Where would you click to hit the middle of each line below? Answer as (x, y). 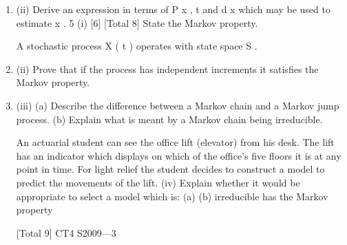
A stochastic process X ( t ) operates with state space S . (137, 46)
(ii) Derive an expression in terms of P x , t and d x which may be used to (173, 9)
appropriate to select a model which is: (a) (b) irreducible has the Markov (172, 196)
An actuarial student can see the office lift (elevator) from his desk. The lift (175, 142)
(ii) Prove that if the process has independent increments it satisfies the (167, 68)
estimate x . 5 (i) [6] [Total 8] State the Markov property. (137, 22)
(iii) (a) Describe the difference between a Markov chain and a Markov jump (178, 105)
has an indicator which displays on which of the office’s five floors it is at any (179, 155)
